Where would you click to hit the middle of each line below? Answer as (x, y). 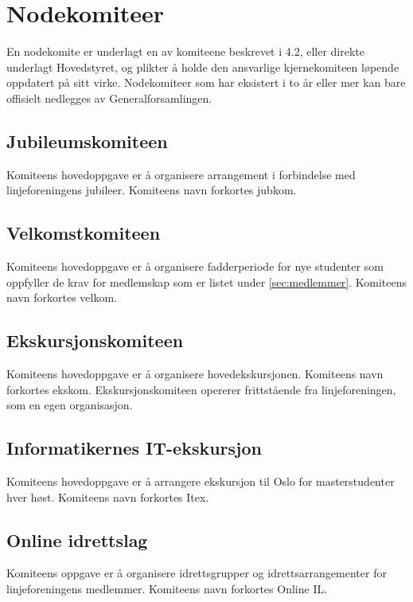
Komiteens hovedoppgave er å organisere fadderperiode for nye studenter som (195, 266)
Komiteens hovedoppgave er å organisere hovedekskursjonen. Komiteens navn (195, 374)
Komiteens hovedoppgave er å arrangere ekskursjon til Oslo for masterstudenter (201, 481)
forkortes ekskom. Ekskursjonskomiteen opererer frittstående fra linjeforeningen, (201, 389)
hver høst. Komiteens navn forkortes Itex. (108, 496)
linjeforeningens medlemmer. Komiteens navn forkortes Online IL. (167, 589)
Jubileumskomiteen (87, 141)
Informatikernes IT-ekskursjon (134, 448)
